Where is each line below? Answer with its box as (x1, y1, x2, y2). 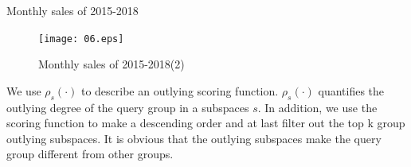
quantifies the (318, 82, 385, 99)
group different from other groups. (6, 146, 174, 162)
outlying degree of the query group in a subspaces (6, 99, 249, 115)
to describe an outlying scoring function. (80, 82, 279, 99)
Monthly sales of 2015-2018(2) (38, 56, 185, 72)
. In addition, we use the (257, 99, 378, 115)
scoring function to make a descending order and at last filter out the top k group (6, 115, 405, 131)
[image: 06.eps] (38, 33, 124, 45)
